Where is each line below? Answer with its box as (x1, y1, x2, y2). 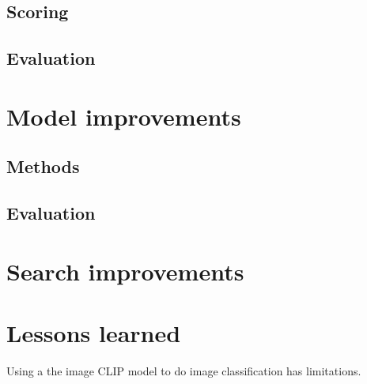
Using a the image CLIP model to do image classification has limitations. (6, 363, 361, 378)
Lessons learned (6, 317, 181, 349)
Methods (6, 154, 80, 179)
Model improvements (6, 100, 241, 132)
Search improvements (6, 254, 244, 287)
